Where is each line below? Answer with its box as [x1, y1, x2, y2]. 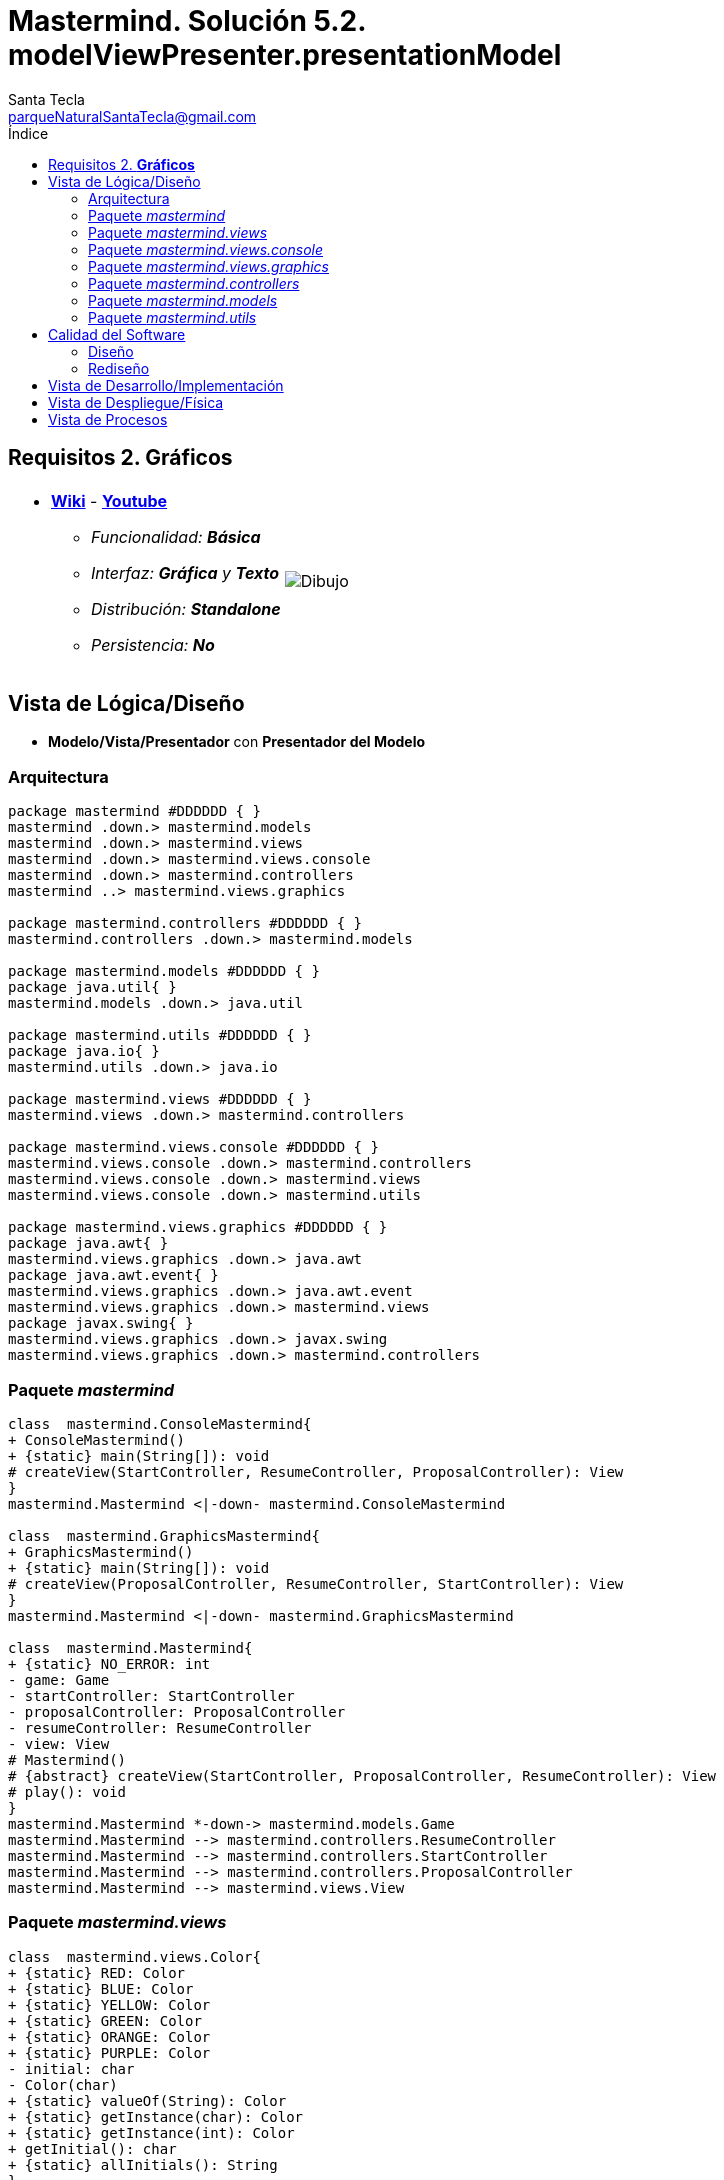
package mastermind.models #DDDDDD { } [8, 963, 320, 980]
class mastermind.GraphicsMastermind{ [8, 1527, 320, 1544]
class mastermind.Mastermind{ [8, 1639, 253, 1656]
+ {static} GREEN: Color [8, 2012, 202, 2029]
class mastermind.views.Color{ [8, 1948, 261, 1965]
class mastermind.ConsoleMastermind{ [8, 1415, 312, 1432]
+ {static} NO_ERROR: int [8, 1655, 211, 1672]
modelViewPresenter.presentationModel [8, 38, 562, 72]
